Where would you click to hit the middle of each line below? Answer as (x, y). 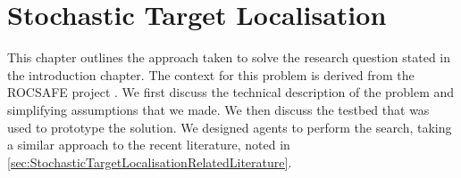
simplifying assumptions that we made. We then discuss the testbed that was (218, 109)
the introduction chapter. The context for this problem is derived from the (211, 74)
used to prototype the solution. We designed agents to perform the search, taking (230, 127)
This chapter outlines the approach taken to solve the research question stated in (229, 57)
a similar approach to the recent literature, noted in (149, 145)
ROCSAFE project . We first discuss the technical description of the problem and (231, 92)
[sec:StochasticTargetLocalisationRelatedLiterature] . (150, 162)
